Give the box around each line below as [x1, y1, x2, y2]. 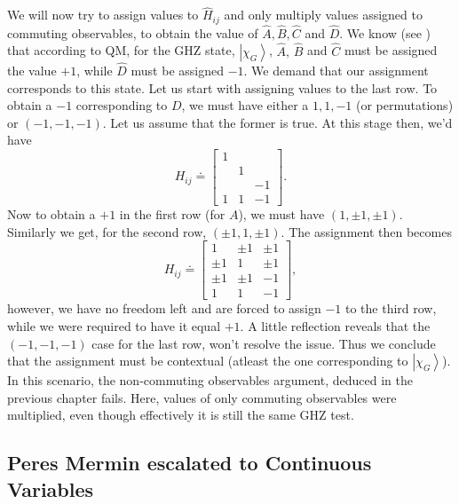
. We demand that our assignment [243, 60, 429, 79]
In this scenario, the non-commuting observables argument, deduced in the [7, 371, 413, 390]
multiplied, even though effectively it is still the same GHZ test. [7, 406, 354, 424]
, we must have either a [181, 96, 309, 114]
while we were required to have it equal [7, 316, 221, 335]
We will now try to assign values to [7, 5, 199, 24]
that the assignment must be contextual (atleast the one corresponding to [7, 351, 408, 370]
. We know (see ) [339, 23, 431, 42]
